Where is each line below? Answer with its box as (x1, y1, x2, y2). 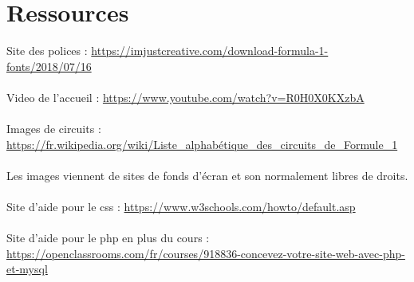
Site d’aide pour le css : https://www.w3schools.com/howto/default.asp (6, 198, 356, 215)
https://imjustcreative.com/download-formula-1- (91, 42, 329, 59)
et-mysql (6, 260, 48, 277)
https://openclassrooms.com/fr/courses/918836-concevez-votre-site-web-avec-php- (6, 245, 405, 261)
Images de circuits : (6, 120, 101, 137)
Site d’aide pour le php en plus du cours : (6, 229, 210, 246)
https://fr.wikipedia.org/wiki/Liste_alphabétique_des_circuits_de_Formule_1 (6, 135, 398, 152)
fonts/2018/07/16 (6, 57, 92, 74)
